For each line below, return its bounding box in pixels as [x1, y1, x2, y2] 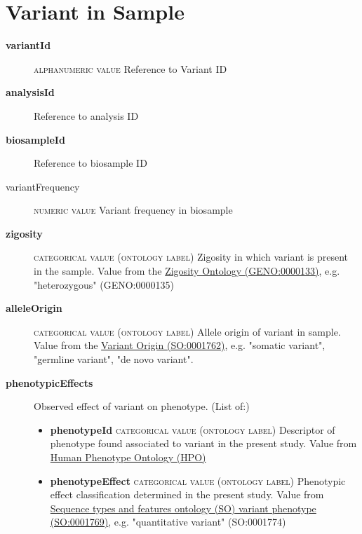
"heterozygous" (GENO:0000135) [34, 277, 174, 292]
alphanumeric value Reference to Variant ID [34, 61, 227, 76]
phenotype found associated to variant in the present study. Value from [50, 436, 357, 451]
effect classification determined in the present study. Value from [50, 487, 324, 502]
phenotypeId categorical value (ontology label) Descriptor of [50, 422, 335, 437]
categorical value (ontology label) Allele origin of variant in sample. [34, 324, 341, 338]
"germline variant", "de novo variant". [34, 352, 194, 367]
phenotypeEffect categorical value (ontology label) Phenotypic [50, 473, 346, 488]
